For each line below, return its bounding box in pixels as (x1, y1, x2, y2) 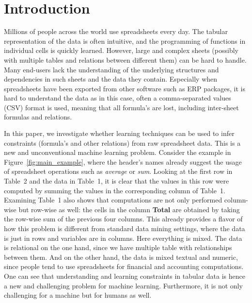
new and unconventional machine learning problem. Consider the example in (4, 147, 231, 157)
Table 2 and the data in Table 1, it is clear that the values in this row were (4, 176, 229, 186)
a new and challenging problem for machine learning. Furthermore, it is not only (4, 280, 243, 290)
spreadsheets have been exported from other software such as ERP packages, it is (4, 83, 245, 93)
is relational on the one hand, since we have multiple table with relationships (4, 242, 232, 252)
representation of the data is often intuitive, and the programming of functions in (4, 35, 246, 46)
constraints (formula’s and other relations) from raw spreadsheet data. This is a (4, 137, 241, 148)
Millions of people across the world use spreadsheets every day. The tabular (4, 26, 228, 36)
